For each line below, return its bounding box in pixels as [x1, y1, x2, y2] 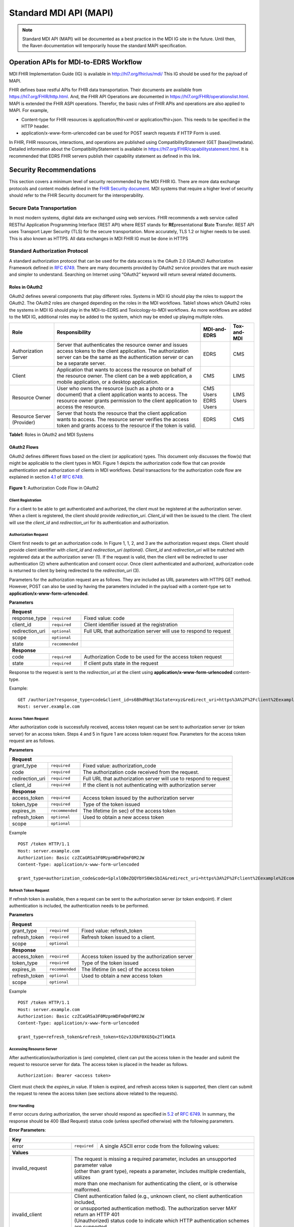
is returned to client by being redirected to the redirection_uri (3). [9, 567, 141, 574]
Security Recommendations [9, 166, 97, 174]
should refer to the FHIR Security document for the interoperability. [9, 192, 144, 198]
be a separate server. [56, 360, 106, 367]
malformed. [74, 1186, 101, 1193]
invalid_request [12, 1165, 48, 1172]
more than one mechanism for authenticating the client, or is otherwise [74, 1180, 238, 1187]
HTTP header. [21, 123, 49, 129]
